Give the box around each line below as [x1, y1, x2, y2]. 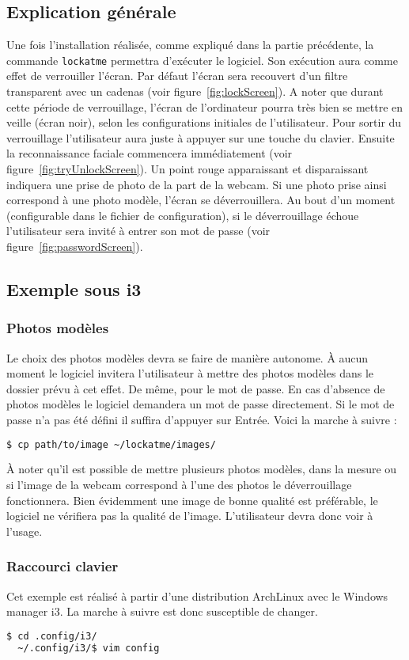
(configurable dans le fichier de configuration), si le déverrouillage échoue [6, 207, 359, 223]
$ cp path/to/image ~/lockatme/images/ [6, 438, 216, 450]
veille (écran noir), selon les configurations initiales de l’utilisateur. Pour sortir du [6, 114, 402, 131]
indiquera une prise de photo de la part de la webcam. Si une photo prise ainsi [6, 176, 387, 192]
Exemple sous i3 [6, 276, 142, 301]
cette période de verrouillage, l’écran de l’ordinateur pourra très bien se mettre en [6, 98, 403, 115]
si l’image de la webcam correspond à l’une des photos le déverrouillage [6, 476, 352, 493]
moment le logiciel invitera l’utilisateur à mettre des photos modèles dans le [6, 365, 374, 381]
